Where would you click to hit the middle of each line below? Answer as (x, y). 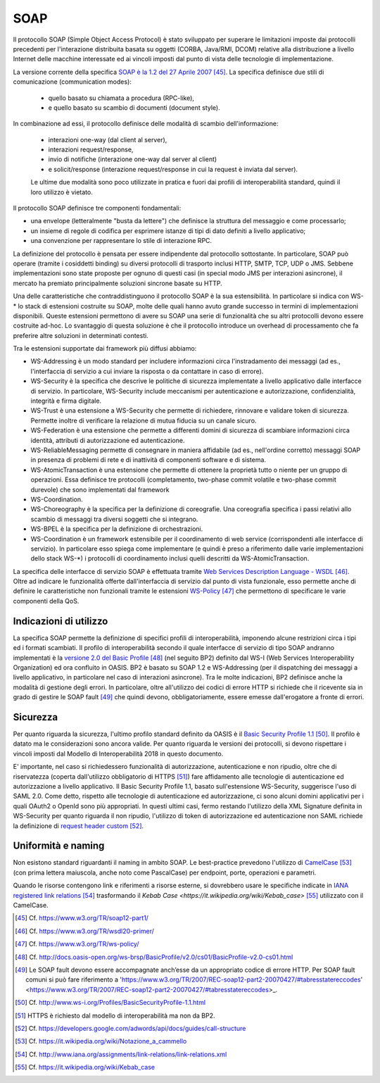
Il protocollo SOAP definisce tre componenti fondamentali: (97, 208)
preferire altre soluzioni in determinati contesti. (81, 335)
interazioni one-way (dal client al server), (108, 139)
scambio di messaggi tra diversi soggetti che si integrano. (114, 519)
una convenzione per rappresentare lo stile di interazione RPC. (121, 241)
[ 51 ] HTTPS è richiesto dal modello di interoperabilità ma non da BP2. (115, 1015)
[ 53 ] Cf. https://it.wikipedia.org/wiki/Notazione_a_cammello (101, 1041)
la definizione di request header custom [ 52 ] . (78, 826)
